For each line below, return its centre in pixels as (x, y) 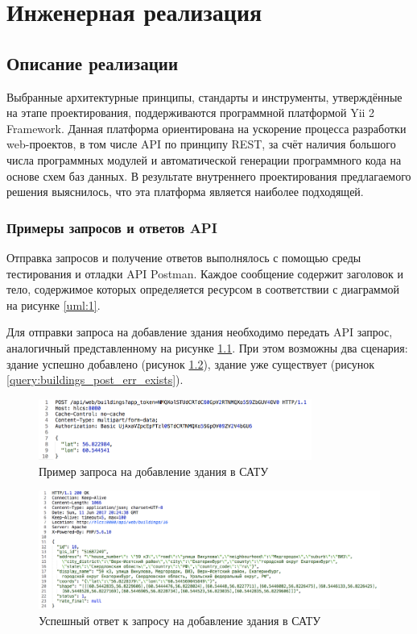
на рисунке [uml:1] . (54, 304)
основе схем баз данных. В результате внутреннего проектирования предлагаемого (209, 175)
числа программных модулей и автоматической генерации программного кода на (204, 159)
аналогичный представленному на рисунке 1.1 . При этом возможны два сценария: (207, 347)
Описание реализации (92, 63)
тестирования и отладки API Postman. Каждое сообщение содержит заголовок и (205, 273)
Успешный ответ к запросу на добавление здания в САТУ (180, 620)
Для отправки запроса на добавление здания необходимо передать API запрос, (200, 332)
